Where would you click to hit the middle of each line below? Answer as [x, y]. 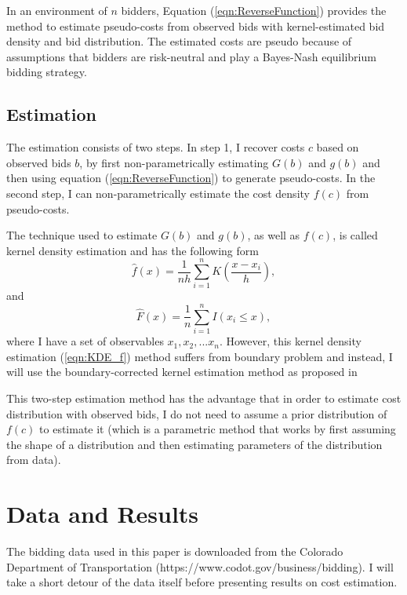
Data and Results [103, 514]
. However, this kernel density [290, 341]
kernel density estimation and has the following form [133, 250]
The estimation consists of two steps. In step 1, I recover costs [156, 147]
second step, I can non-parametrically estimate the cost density [158, 193]
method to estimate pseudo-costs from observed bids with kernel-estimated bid [196, 26]
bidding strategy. [47, 72]
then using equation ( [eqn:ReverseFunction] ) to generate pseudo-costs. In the [191, 178]
